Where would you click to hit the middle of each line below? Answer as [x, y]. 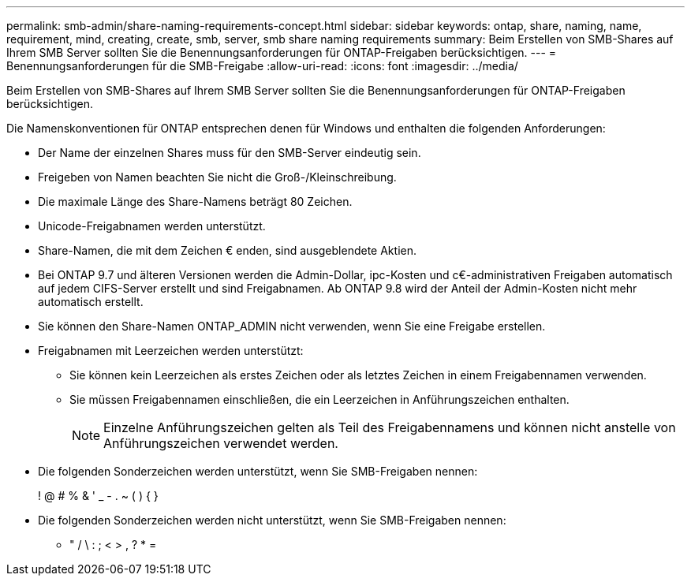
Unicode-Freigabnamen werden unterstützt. [152, 226]
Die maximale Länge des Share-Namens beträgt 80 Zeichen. [195, 201]
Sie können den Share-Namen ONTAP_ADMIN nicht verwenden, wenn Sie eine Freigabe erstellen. [292, 326]
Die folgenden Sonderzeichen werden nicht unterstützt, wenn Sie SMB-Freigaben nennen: [272, 520]
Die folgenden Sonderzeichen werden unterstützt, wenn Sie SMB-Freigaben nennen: [258, 471]
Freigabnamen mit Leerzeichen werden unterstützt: [171, 351]
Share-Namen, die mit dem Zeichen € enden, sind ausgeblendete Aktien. [227, 250]
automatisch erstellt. [91, 302]
